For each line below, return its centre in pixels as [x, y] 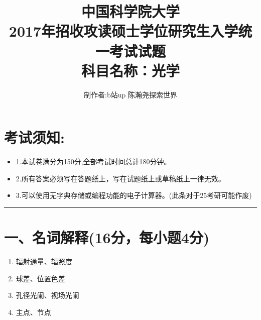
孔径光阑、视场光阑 [47, 295]
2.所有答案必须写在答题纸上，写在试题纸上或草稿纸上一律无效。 [120, 178]
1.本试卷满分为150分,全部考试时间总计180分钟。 [93, 162]
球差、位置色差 [40, 278]
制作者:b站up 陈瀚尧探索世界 [130, 94]
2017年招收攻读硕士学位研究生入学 [123, 31]
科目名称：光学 [130, 70]
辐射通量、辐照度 [44, 261]
